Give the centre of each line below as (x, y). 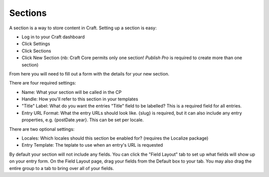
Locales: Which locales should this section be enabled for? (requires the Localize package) (115, 138)
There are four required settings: (43, 83)
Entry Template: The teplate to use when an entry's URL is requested (92, 145)
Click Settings (36, 44)
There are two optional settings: (42, 129)
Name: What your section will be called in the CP (72, 92)
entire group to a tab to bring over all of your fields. (62, 168)
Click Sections (36, 51)
